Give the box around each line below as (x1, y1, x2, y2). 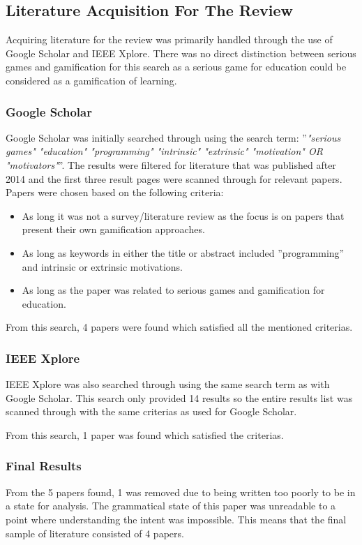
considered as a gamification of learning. (6, 73, 177, 87)
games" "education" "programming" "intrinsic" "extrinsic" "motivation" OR (6, 144, 323, 158)
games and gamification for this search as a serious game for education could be (6, 59, 347, 74)
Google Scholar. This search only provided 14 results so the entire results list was (6, 390, 353, 405)
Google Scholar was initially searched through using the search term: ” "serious (6, 130, 341, 144)
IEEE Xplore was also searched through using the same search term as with (6, 377, 330, 391)
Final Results (6, 457, 82, 475)
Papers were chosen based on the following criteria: (6, 185, 224, 200)
